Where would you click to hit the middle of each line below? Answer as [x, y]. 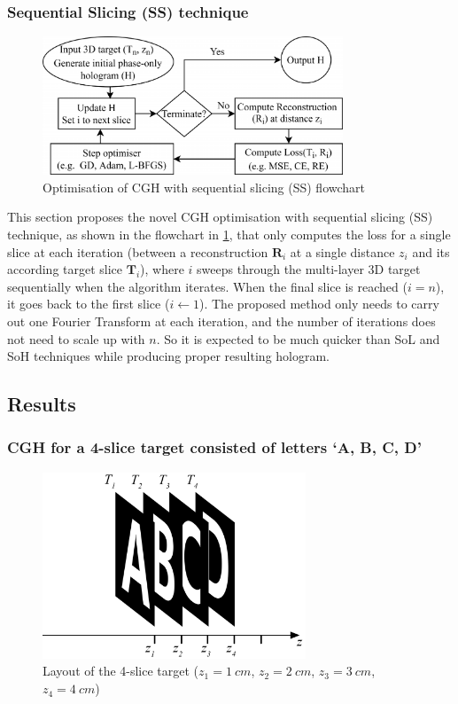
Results [42, 404]
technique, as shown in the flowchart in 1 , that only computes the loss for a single [229, 234]
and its [431, 251]
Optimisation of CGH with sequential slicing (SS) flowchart [204, 187]
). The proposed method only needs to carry [319, 304]
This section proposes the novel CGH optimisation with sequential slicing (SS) [220, 217]
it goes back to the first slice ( [89, 304]
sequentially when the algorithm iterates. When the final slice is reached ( [207, 286]
